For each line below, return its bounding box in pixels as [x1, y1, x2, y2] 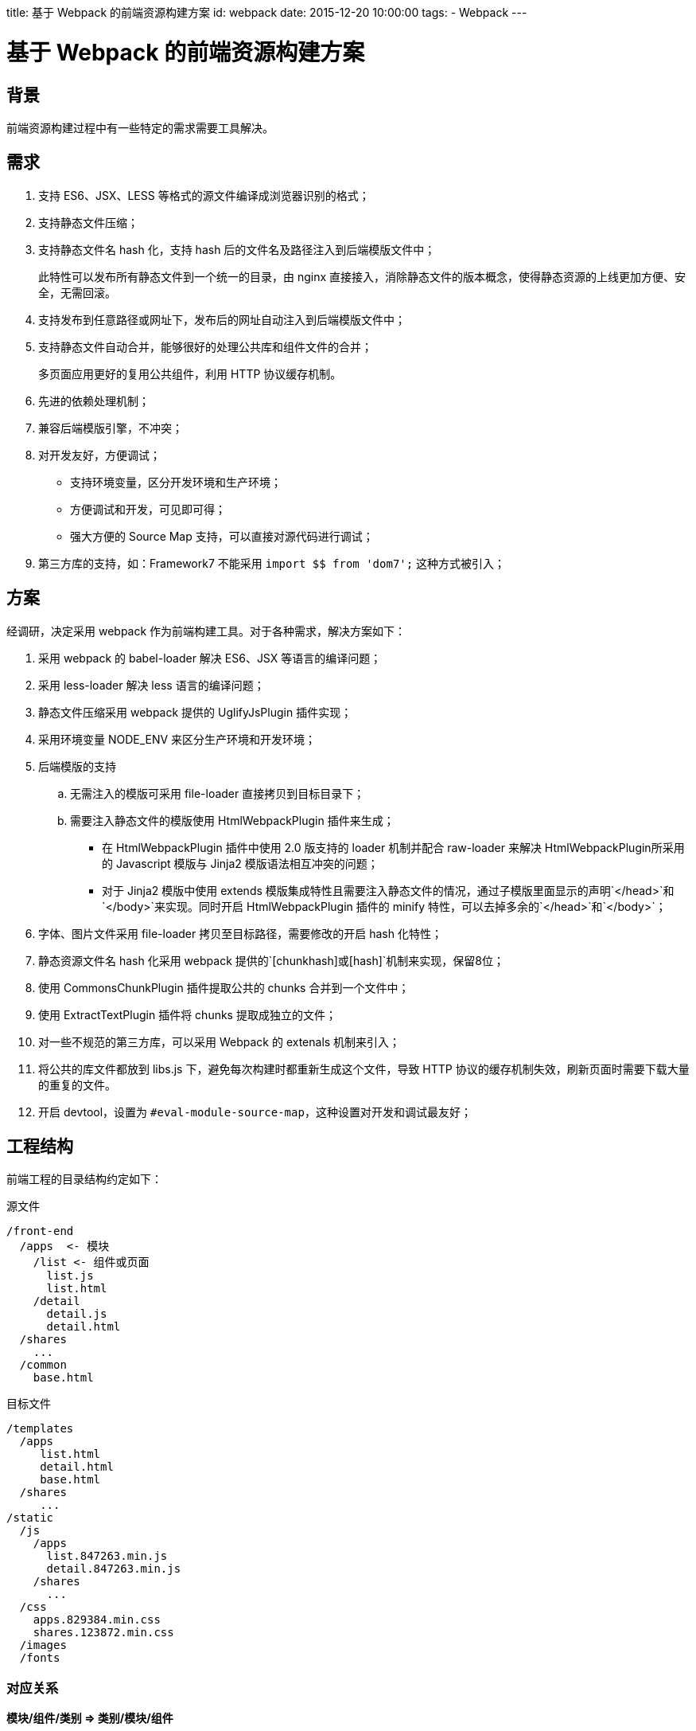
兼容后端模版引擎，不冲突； [38, 420, 183, 435]
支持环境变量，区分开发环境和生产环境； [70, 475, 282, 489]
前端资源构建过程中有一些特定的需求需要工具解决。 [6, 120, 274, 135]
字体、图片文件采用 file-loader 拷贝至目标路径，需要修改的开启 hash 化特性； [38, 926, 442, 940]
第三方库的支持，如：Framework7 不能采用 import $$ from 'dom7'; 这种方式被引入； [38, 556, 506, 570]
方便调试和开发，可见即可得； [70, 502, 226, 516]
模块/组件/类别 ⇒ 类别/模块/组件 [6, 1711, 173, 1725]
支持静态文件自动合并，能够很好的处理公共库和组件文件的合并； [38, 339, 372, 354]
